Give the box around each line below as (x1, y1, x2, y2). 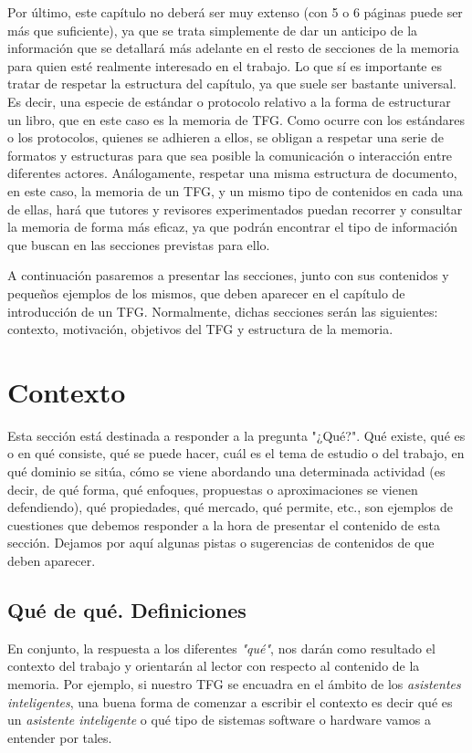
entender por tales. (7, 727, 112, 747)
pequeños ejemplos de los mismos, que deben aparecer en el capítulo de (7, 283, 405, 302)
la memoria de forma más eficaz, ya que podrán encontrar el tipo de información (7, 217, 458, 236)
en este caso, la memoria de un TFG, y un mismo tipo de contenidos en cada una (7, 181, 463, 200)
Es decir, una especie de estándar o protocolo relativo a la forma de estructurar (7, 91, 451, 110)
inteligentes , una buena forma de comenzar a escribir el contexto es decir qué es (7, 692, 453, 711)
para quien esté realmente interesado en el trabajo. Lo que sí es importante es (7, 56, 442, 75)
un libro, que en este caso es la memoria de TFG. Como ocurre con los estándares (7, 110, 465, 129)
